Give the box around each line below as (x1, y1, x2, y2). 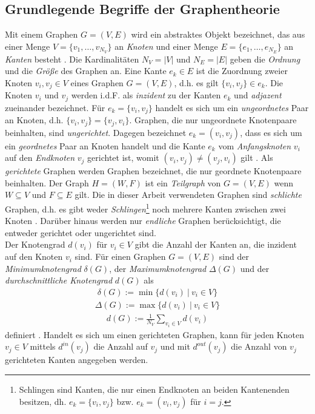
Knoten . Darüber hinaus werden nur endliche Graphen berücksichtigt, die (5, 214, 281, 227)
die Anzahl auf (93, 340, 148, 353)
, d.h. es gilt (174, 76, 219, 89)
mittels (30, 340, 56, 353)
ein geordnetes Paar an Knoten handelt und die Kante (5, 139, 205, 152)
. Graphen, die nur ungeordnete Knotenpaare (129, 114, 297, 126)
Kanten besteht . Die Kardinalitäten (5, 52, 139, 65)
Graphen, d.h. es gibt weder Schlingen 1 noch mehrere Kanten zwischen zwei (5, 201, 286, 215)
